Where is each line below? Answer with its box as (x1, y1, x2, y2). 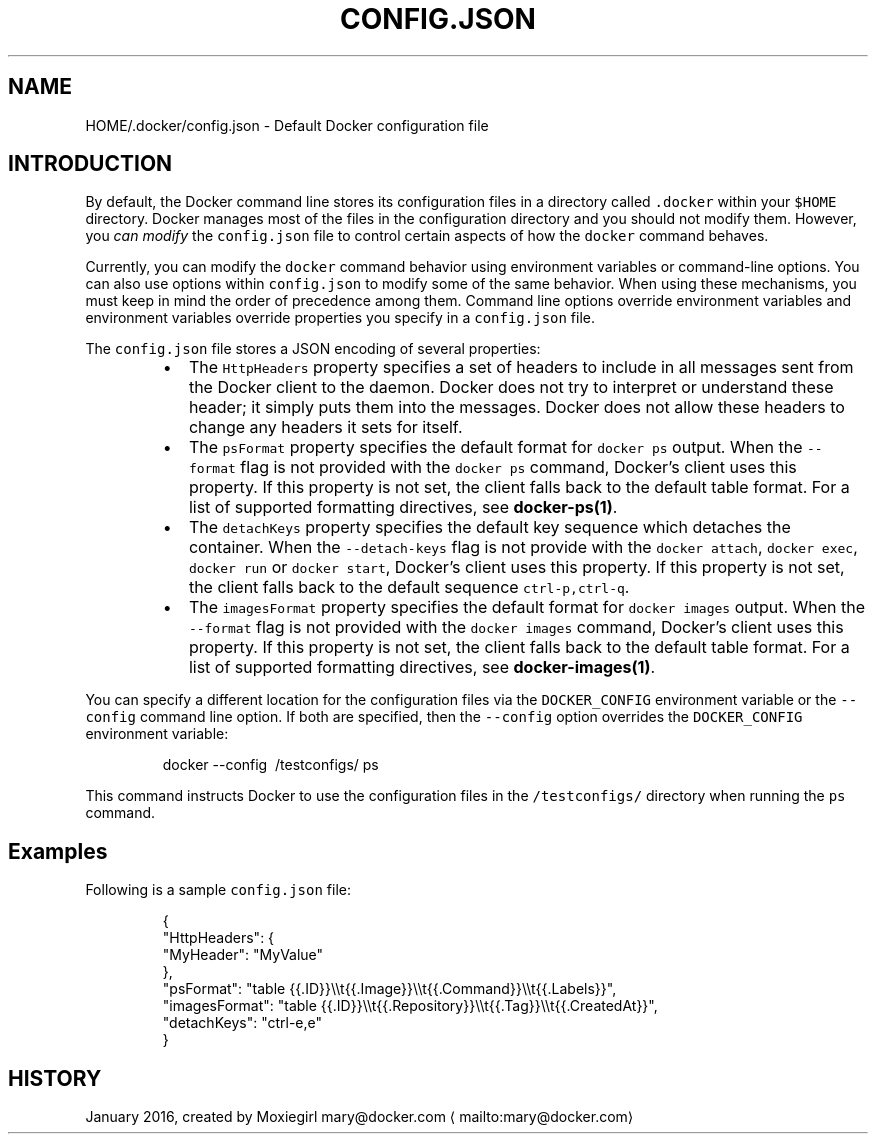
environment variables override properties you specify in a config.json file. (85, 309, 596, 327)
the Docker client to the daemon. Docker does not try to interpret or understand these (188, 377, 834, 398)
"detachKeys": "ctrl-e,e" (162, 1014, 323, 1032)
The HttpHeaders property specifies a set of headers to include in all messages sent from (188, 357, 854, 378)
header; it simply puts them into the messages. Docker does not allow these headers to (188, 397, 845, 418)
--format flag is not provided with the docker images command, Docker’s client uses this (188, 617, 844, 638)
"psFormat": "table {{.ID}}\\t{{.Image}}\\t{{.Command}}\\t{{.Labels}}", (162, 980, 617, 998)
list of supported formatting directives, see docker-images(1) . (188, 657, 656, 678)
